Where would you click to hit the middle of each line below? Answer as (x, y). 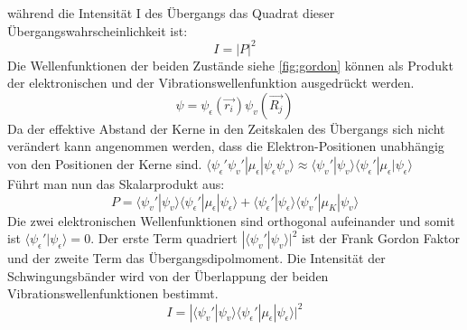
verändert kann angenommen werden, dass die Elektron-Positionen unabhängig (226, 146)
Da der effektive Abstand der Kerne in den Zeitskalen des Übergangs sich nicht (226, 128)
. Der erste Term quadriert (164, 238)
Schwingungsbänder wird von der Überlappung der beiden (168, 275)
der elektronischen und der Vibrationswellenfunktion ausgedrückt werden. (211, 83)
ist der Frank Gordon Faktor (381, 238)
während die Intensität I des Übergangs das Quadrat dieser (171, 13)
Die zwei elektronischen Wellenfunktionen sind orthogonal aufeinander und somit (231, 220)
